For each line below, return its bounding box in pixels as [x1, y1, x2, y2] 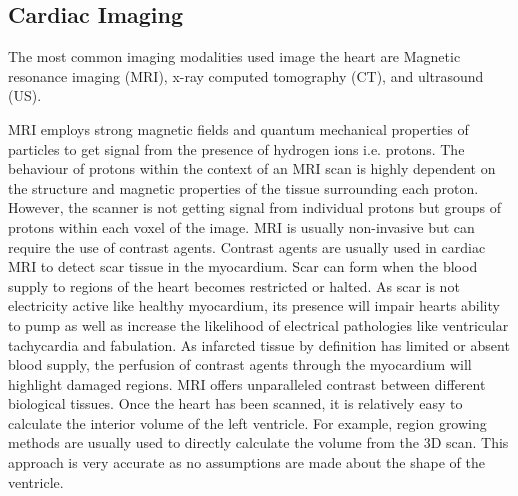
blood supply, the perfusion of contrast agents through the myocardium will [8, 354, 472, 375]
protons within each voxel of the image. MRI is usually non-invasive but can [8, 216, 475, 237]
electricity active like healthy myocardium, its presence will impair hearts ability [8, 295, 500, 316]
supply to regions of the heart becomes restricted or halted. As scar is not [8, 275, 460, 296]
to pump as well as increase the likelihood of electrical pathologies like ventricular [8, 314, 509, 335]
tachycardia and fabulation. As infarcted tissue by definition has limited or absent [8, 334, 510, 355]
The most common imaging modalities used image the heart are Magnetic [8, 46, 461, 67]
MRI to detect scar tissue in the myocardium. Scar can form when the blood [8, 256, 478, 277]
